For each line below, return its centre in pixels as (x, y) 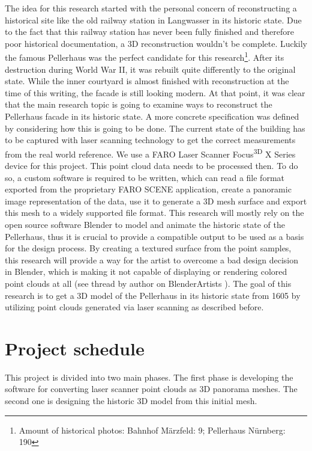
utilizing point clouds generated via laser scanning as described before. (134, 307)
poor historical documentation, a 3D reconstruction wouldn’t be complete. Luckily (156, 43)
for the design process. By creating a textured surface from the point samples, (148, 248)
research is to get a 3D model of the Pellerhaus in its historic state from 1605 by (153, 295)
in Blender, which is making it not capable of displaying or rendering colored (146, 272)
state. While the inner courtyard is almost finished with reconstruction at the (147, 81)
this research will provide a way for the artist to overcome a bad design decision (152, 259)
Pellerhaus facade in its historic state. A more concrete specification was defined (152, 116)
